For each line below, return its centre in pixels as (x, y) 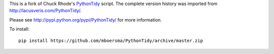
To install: (20, 29)
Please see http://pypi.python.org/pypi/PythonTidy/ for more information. (86, 19)
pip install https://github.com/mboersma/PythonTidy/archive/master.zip (111, 40)
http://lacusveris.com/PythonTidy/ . (45, 10)
